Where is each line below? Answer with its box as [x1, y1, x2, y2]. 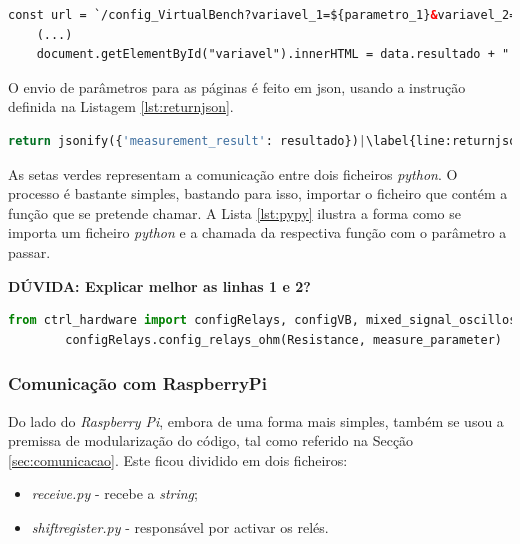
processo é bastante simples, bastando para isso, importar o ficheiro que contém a [8, 183, 508, 204]
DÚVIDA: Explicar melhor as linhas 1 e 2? [8, 275, 311, 296]
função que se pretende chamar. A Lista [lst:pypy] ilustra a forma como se [8, 202, 461, 223]
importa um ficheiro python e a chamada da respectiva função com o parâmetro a [8, 222, 507, 243]
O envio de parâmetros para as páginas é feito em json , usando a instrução [8, 76, 466, 97]
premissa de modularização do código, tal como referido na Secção [8, 430, 414, 451]
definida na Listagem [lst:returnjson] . [8, 96, 234, 117]
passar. [8, 241, 51, 262]
